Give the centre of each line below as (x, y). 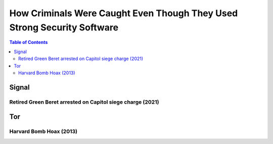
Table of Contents (29, 42)
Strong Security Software (64, 27)
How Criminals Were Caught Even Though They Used (124, 13)
